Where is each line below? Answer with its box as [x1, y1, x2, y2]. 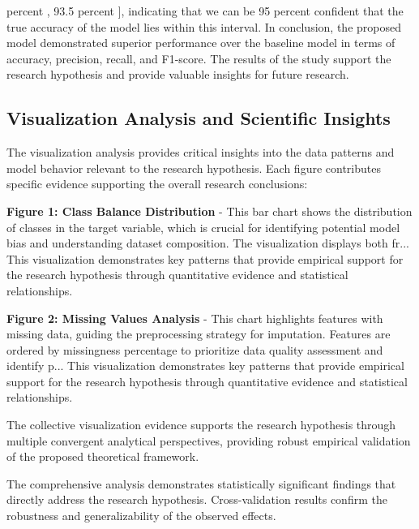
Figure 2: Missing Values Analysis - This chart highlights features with [6, 309, 383, 326]
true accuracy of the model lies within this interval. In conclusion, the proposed [6, 18, 401, 35]
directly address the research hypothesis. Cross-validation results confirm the [6, 491, 387, 508]
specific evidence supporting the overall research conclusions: [6, 175, 308, 192]
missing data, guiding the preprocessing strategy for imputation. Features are [6, 325, 391, 342]
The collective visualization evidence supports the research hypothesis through [6, 416, 396, 433]
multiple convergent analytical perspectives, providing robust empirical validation [6, 432, 411, 449]
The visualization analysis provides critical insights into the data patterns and [6, 144, 395, 161]
